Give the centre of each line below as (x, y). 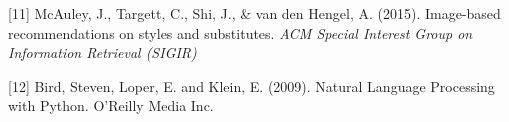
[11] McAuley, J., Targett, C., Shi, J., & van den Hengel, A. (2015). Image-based (254, 13)
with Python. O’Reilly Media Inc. (111, 105)
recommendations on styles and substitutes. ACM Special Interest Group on (240, 32)
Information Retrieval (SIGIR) (102, 52)
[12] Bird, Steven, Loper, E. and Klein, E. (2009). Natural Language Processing (251, 85)
